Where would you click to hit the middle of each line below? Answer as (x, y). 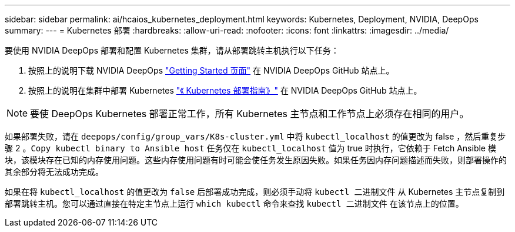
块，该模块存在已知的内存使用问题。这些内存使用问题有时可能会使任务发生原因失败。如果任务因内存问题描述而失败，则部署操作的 (256, 160)
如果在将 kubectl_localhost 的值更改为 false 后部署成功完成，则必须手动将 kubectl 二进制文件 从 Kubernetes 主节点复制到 (255, 192)
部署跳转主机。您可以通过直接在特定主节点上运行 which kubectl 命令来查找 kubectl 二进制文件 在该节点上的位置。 (234, 203)
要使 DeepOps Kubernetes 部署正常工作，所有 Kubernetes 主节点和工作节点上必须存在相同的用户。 (250, 114)
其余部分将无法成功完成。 (54, 172)
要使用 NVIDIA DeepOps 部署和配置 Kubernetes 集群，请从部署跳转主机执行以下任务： (172, 50)
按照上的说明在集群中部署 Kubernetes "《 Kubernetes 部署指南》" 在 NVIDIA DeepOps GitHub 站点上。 (225, 90)
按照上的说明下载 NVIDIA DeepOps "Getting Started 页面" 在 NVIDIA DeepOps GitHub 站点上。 (211, 70)
